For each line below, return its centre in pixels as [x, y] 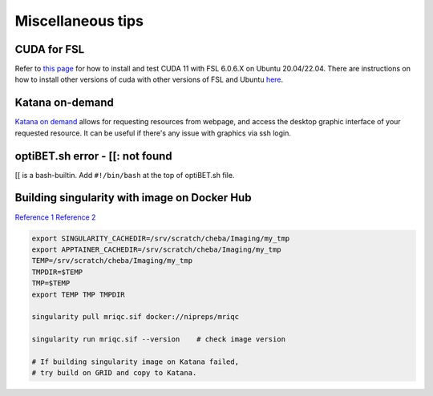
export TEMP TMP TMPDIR [79, 294]
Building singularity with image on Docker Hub [133, 198]
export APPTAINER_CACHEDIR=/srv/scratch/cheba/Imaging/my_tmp [156, 249]
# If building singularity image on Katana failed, [136, 362]
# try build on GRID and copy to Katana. [114, 373]
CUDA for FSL [50, 49]
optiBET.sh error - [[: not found [93, 156]
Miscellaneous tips [79, 21]
